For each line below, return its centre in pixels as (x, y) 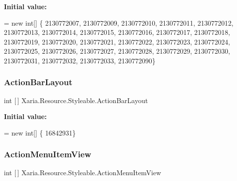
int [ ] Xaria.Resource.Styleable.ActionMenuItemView (83, 172)
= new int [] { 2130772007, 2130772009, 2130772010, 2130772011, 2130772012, (119, 23)
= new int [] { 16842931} (40, 132)
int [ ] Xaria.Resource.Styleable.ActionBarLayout (76, 100)
